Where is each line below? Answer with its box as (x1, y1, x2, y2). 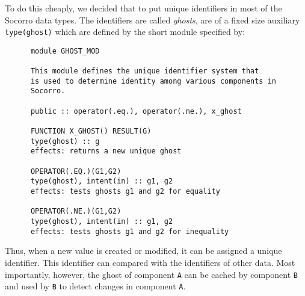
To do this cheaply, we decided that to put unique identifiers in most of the (5, 2, 282, 14)
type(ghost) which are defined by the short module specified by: (5, 25, 245, 38)
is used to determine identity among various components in (30, 76, 277, 85)
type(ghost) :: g (30, 137, 100, 146)
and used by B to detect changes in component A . (5, 280, 186, 292)
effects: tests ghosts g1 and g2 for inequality (30, 227, 229, 236)
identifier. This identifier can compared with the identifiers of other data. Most (5, 256, 295, 268)
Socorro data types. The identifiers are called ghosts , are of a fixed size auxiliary (5, 13, 300, 26)
